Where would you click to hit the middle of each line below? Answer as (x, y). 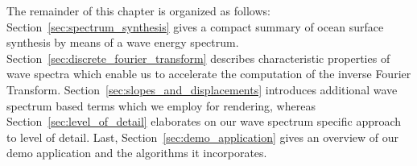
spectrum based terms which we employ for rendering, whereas (161, 105)
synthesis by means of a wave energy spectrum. (123, 42)
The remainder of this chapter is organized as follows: (138, 10)
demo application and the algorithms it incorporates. (137, 153)
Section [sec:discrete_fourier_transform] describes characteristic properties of (198, 58)
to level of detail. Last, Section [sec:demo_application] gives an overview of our (203, 137)
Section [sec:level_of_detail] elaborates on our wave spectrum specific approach (204, 121)
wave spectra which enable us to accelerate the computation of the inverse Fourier (209, 74)
